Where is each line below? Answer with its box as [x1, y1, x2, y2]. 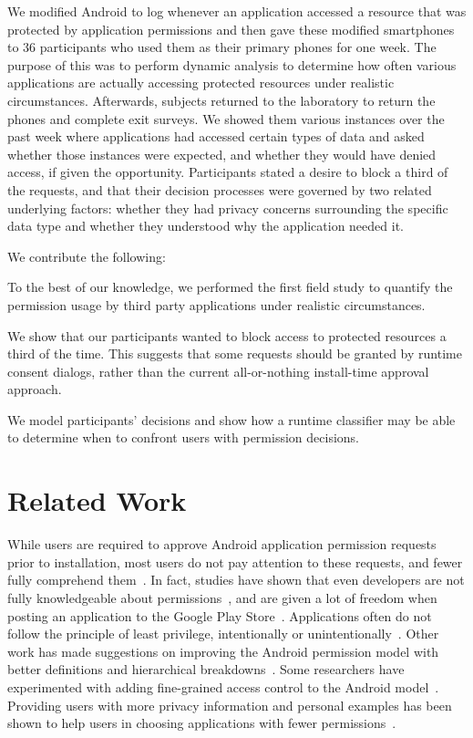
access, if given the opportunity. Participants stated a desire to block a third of [7, 162, 448, 182]
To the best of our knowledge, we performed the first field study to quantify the [7, 277, 453, 296]
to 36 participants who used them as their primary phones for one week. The [7, 37, 437, 57]
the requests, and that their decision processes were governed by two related [7, 180, 432, 199]
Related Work [7, 482, 187, 519]
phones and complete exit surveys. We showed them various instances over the [7, 109, 445, 128]
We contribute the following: [7, 246, 166, 265]
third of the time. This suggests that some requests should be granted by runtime [7, 344, 462, 363]
